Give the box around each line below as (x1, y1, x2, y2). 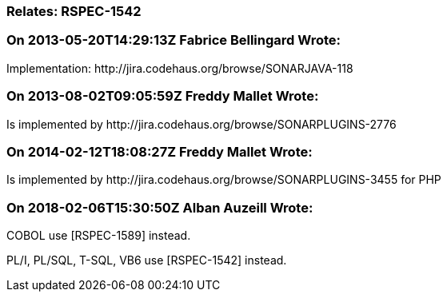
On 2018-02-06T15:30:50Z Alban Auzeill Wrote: (6, 199, 313, 216)
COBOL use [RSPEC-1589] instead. (6, 228, 191, 242)
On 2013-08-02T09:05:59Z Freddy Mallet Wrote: (6, 88, 319, 105)
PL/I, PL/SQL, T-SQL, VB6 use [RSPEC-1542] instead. (6, 253, 287, 267)
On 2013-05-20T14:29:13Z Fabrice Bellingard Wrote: (6, 32, 341, 49)
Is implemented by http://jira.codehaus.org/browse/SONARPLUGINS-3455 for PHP (6, 173, 441, 187)
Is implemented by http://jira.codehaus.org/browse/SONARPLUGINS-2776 (6, 117, 397, 131)
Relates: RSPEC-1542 (6, 3, 142, 19)
